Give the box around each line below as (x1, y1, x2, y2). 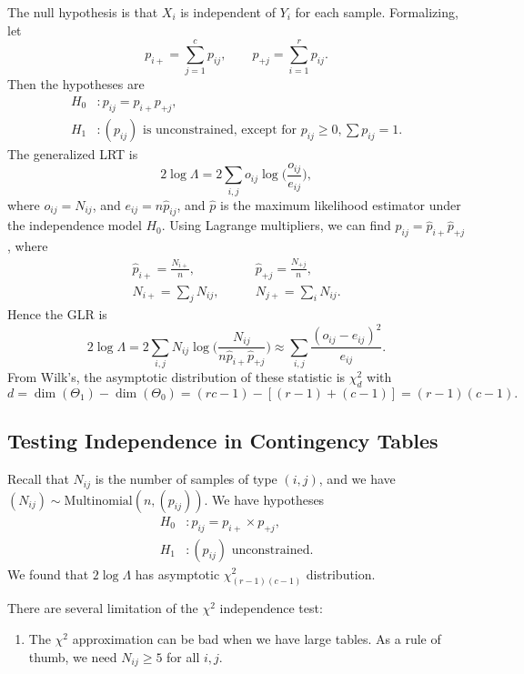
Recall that (7, 469, 69, 488)
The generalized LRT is (7, 144, 138, 163)
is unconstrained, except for (143, 123, 297, 136)
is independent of (180, 3, 276, 21)
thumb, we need (28, 647, 117, 666)
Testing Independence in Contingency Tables (7, 427, 438, 455)
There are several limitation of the (7, 599, 198, 618)
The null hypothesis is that (7, 3, 158, 21)
